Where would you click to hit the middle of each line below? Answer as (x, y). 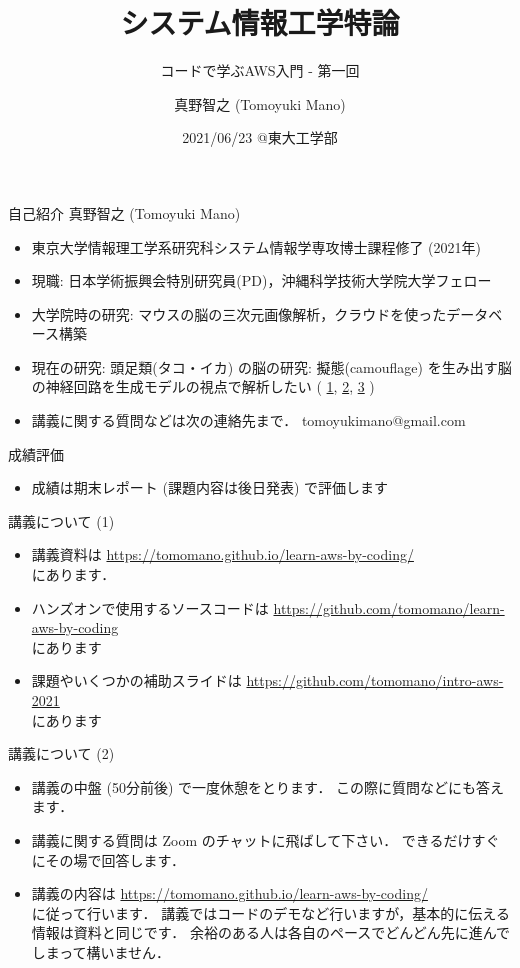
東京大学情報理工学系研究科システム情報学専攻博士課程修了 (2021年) (256, 246)
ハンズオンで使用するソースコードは (150, 607)
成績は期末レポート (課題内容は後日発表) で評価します (210, 487)
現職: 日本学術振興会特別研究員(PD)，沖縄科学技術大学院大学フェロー (261, 280)
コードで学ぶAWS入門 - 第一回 (260, 70)
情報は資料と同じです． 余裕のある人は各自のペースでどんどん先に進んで (271, 932)
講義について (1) (61, 520)
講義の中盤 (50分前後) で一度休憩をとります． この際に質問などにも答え (268, 786)
